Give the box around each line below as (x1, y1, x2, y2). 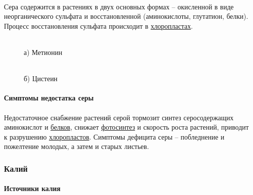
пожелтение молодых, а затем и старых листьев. (4, 141, 149, 151)
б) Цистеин (24, 73, 58, 84)
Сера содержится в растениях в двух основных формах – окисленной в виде (4, 1, 234, 11)
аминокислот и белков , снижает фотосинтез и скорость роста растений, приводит (4, 122, 249, 132)
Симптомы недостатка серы (4, 93, 94, 103)
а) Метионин (24, 47, 62, 57)
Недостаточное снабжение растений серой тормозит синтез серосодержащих (4, 112, 234, 122)
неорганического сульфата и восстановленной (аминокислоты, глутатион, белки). (4, 11, 249, 21)
